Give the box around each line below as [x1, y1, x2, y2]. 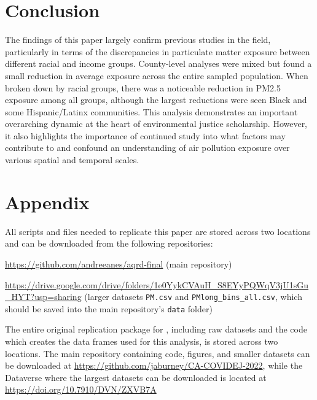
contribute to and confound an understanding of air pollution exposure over [5, 141, 290, 154]
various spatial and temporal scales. [5, 153, 139, 166]
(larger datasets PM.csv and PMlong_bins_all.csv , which [84, 290, 302, 303]
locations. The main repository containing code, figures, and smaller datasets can [5, 347, 310, 360]
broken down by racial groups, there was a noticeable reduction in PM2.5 [5, 81, 281, 94]
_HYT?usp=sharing [5, 290, 82, 303]
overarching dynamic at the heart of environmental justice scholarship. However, [5, 117, 308, 130]
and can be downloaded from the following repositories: [5, 237, 213, 250]
